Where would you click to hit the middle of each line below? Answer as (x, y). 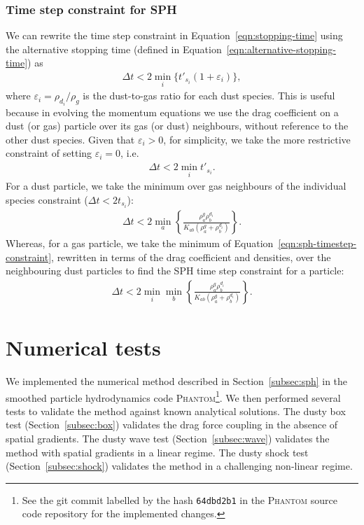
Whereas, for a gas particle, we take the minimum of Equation (140, 243)
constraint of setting (49, 153)
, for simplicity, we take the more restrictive (257, 139)
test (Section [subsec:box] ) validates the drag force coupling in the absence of (172, 425)
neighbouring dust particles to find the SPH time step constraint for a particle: (175, 271)
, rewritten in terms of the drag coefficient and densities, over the (191, 257)
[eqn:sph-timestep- (317, 243)
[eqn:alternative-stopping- (281, 49)
